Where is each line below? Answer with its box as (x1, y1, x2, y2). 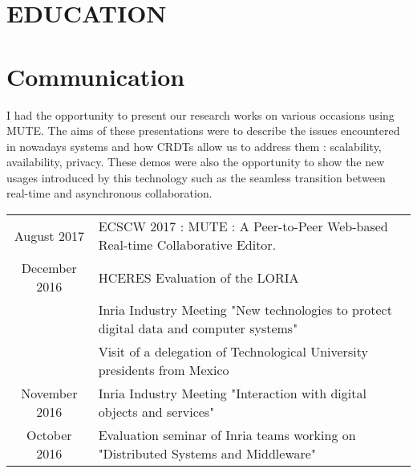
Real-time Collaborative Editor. (98, 235, 277, 255)
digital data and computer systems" (98, 319, 298, 338)
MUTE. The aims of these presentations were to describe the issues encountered (6, 122, 400, 139)
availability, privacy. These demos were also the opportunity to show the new (6, 153, 385, 170)
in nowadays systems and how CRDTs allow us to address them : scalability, (6, 137, 382, 154)
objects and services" (98, 402, 215, 422)
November (21, 384, 78, 403)
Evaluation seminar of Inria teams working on (98, 426, 356, 445)
